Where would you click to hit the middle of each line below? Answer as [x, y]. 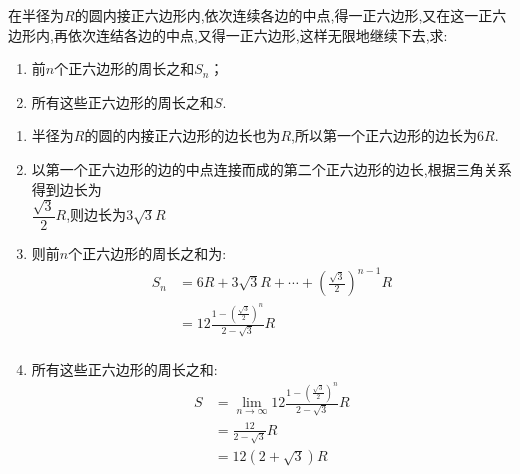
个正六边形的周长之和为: [147, 253]
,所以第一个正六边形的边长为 [384, 135]
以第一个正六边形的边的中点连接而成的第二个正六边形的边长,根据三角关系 [271, 168]
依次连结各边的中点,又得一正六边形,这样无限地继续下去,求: [257, 34]
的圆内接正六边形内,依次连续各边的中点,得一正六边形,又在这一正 [283, 15]
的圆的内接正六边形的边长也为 [182, 135]
